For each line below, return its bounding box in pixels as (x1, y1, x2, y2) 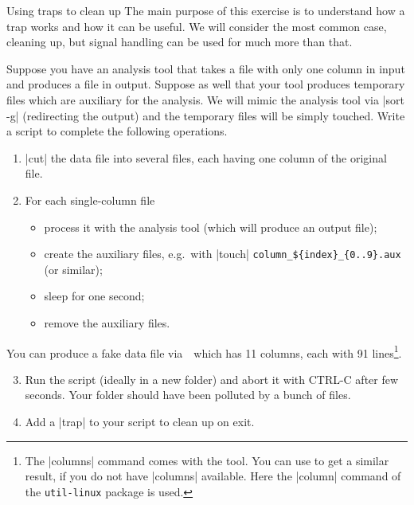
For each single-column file (25, 191, 155, 208)
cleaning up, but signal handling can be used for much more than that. (6, 33, 353, 50)
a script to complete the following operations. (6, 123, 228, 139)
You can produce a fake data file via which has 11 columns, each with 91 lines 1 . (6, 342, 402, 361)
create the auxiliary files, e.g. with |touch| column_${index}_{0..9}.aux (44, 245, 401, 262)
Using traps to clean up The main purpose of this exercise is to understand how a (6, 2, 405, 18)
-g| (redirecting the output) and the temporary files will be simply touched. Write (6, 107, 405, 123)
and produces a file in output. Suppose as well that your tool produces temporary (6, 76, 405, 92)
